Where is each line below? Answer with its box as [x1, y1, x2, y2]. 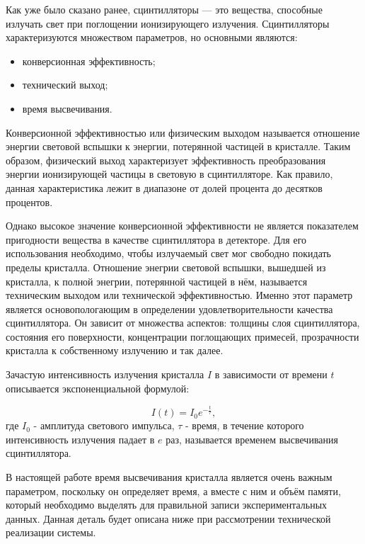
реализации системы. [6, 525, 96, 540]
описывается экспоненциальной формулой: [6, 380, 190, 395]
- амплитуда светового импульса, [33, 418, 175, 433]
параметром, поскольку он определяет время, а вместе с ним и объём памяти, [6, 483, 341, 498]
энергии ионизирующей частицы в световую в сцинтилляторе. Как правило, [6, 166, 333, 181]
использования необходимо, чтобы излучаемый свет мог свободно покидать [6, 246, 331, 261]
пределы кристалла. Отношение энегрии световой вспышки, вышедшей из [6, 259, 326, 274]
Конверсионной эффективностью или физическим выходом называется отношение [6, 125, 360, 140]
